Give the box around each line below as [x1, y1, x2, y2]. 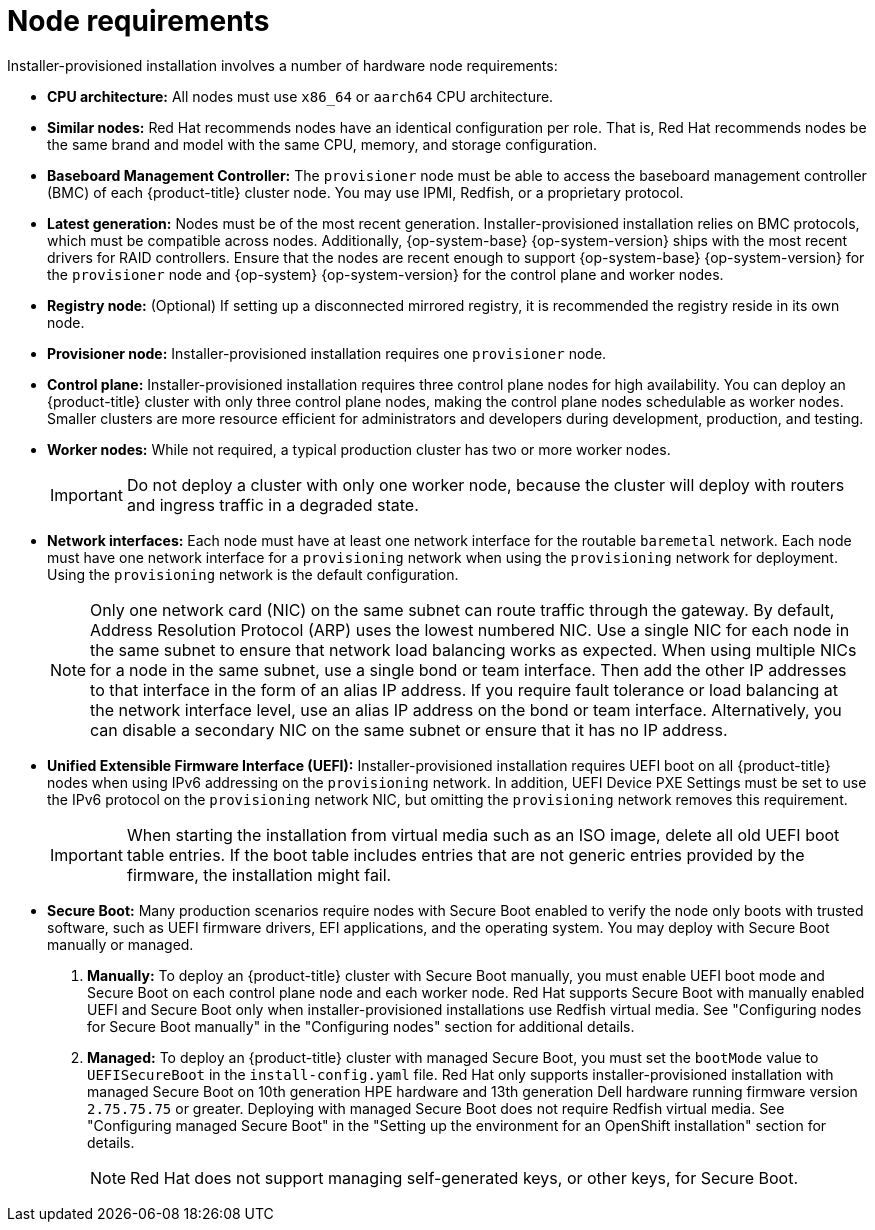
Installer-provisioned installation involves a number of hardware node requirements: [7, 56, 558, 74]
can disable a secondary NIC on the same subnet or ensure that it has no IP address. [90, 719, 728, 740]
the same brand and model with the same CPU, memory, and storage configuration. [47, 135, 598, 153]
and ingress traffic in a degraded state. [126, 494, 419, 515]
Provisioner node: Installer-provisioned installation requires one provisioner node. [47, 344, 607, 362]
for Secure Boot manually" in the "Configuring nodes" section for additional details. [87, 1017, 635, 1035]
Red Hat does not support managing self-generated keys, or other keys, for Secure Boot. [130, 1167, 798, 1188]
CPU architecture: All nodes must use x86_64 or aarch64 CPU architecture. [47, 87, 554, 105]
